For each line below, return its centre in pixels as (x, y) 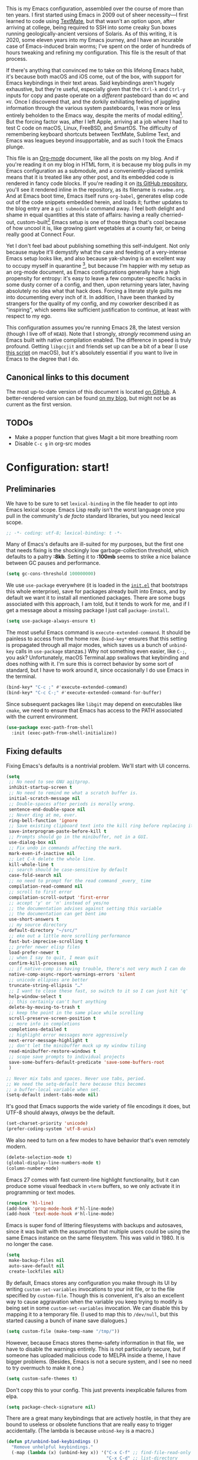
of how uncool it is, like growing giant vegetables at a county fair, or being (96, 228)
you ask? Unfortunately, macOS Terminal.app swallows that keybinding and (98, 658)
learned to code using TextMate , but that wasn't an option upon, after (90, 21)
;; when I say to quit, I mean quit (54, 958)
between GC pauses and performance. (53, 563)
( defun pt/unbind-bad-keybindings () (52, 1442)
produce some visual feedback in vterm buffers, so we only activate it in (93, 1186)
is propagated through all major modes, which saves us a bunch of (87, 645)
